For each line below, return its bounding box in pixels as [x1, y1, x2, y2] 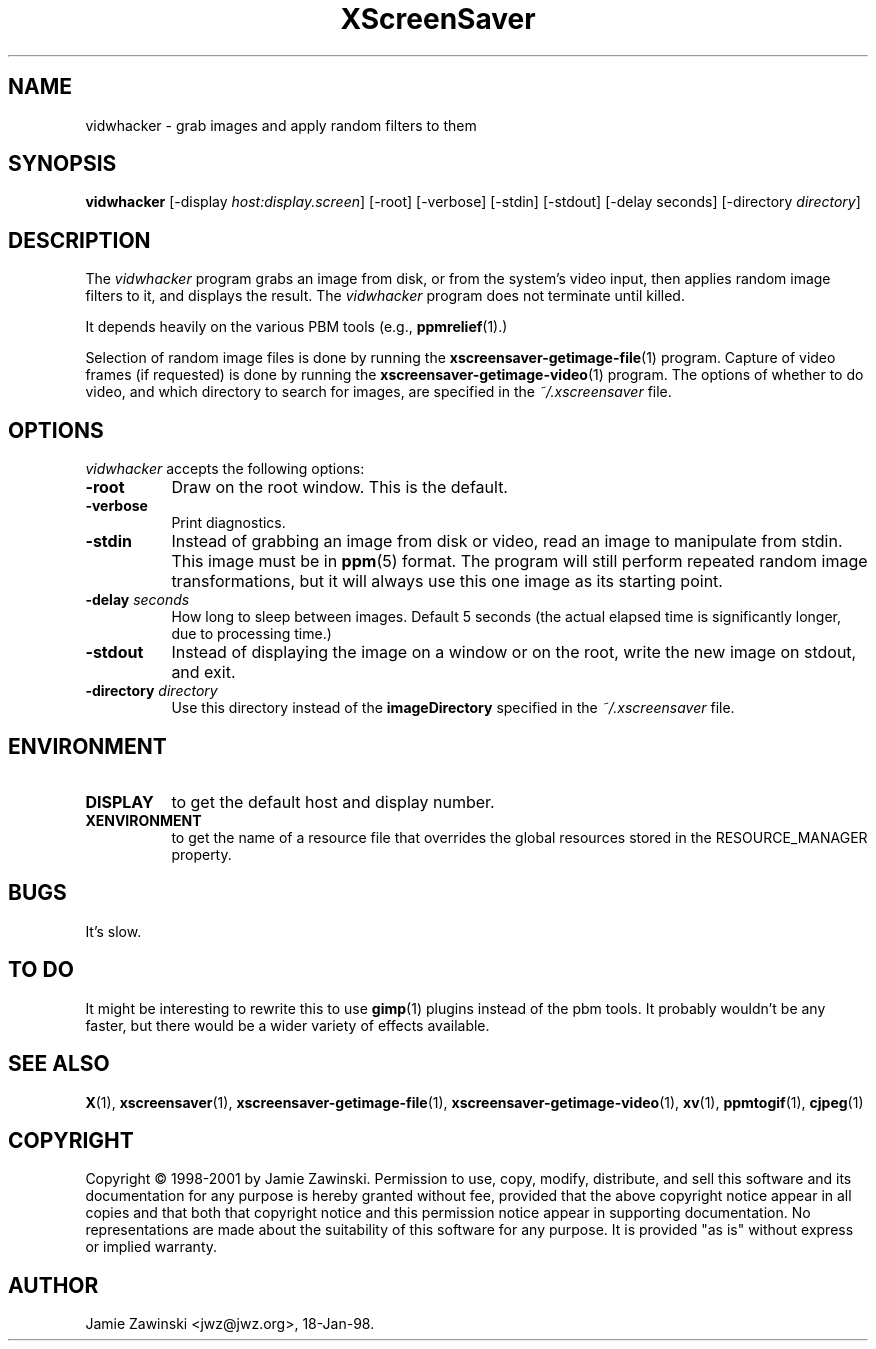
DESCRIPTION [8, 227, 151, 253]
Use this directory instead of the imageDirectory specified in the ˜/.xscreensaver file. [171, 699, 735, 717]
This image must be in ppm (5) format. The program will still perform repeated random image [171, 551, 868, 572]
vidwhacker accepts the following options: [85, 460, 365, 478]
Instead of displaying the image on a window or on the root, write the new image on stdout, [171, 642, 857, 663]
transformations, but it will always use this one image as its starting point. [171, 571, 723, 592]
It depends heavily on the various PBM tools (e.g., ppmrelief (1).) [85, 318, 508, 336]
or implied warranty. [85, 1238, 218, 1256]
